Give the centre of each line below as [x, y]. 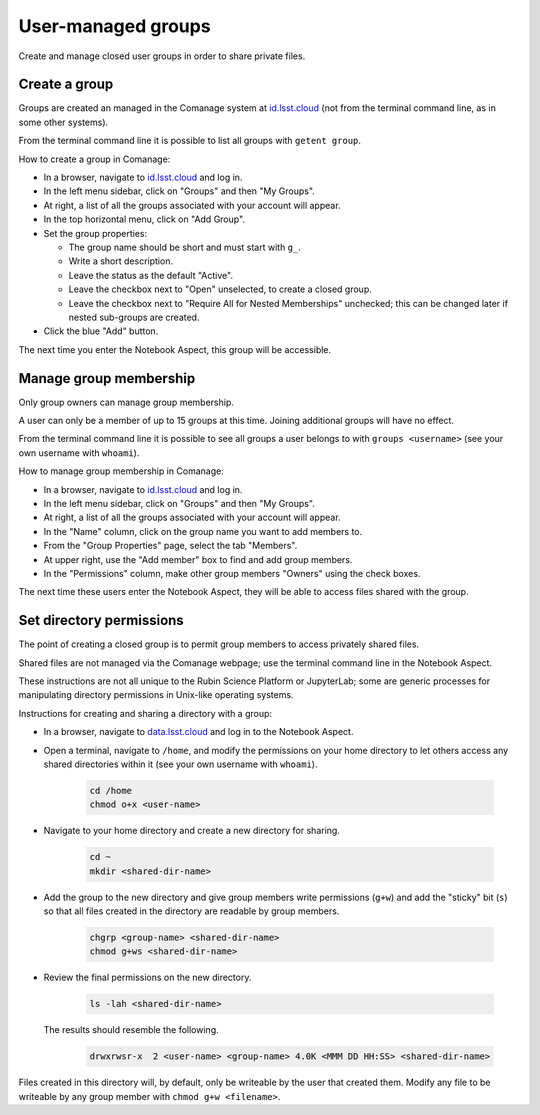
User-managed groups [114, 26]
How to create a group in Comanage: [94, 159]
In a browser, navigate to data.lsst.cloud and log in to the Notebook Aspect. [198, 732]
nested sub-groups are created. [134, 317]
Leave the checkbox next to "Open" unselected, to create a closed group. [220, 289]
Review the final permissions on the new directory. [147, 977]
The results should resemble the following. [131, 1030]
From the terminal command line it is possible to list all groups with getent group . [190, 141]
